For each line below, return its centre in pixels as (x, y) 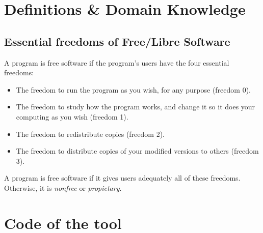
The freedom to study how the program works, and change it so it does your (136, 107)
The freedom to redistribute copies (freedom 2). (90, 134)
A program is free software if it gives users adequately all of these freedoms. (122, 178)
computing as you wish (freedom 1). (72, 116)
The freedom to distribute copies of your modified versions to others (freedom (137, 151)
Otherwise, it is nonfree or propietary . (63, 187)
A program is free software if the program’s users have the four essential (117, 62)
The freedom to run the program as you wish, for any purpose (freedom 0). (133, 89)
